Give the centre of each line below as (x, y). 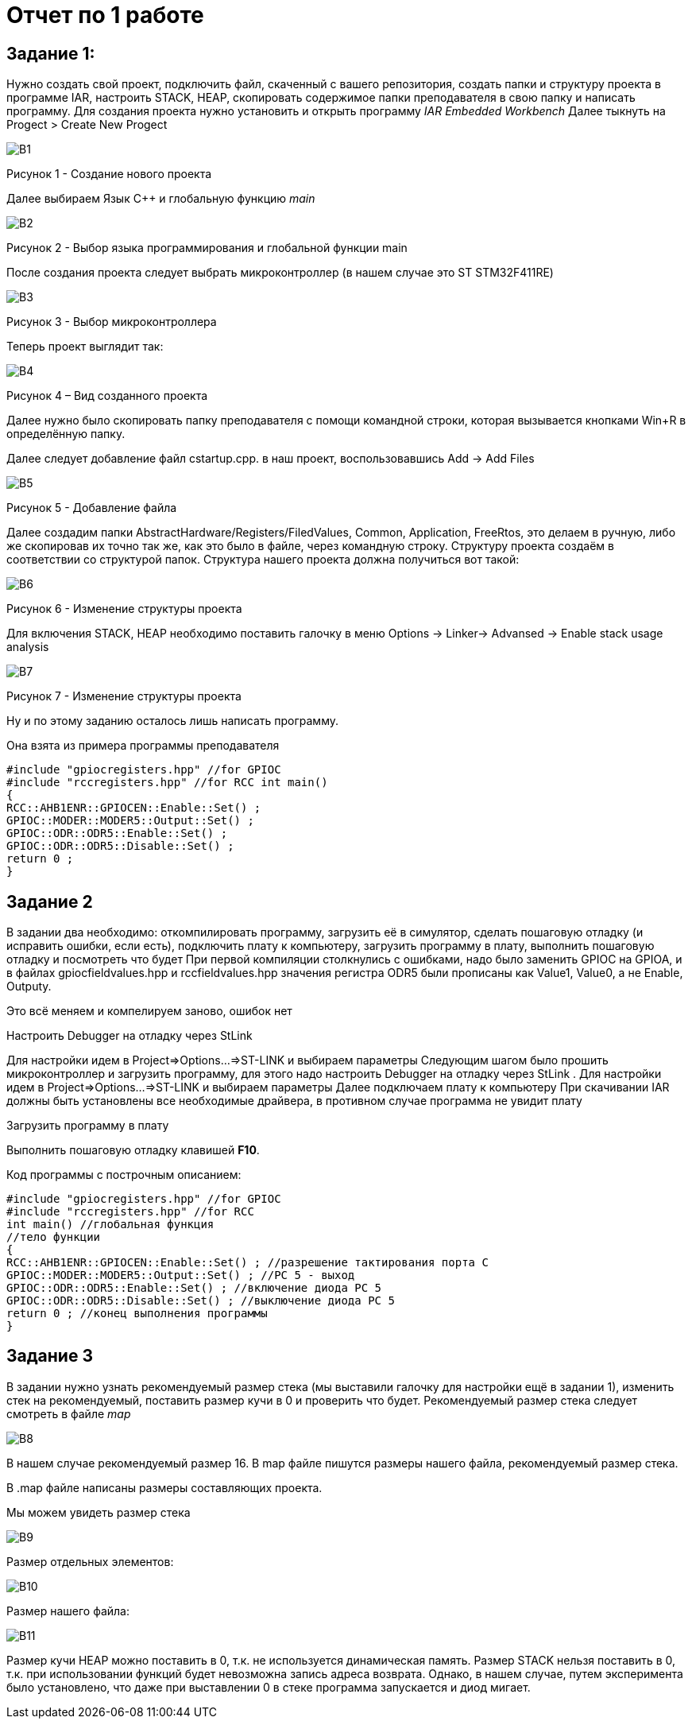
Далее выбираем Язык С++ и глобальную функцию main (161, 199)
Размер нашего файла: (68, 1611)
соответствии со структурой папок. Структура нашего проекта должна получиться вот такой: (263, 560)
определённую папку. (66, 434)
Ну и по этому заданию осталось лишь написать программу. (173, 721)
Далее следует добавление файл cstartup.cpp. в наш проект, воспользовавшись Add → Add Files (271, 459)
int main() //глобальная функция (110, 1225)
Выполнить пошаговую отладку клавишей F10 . (133, 1150)
